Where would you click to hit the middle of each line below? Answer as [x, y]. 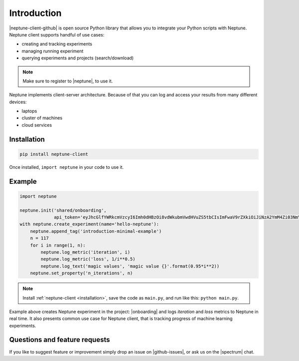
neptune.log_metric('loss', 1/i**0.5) [88, 259]
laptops [29, 111]
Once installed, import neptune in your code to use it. [67, 167]
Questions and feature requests [60, 340]
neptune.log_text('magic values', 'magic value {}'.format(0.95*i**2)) [130, 266]
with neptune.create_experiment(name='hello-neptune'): [89, 224]
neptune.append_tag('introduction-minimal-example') [96, 231]
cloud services [37, 125]
